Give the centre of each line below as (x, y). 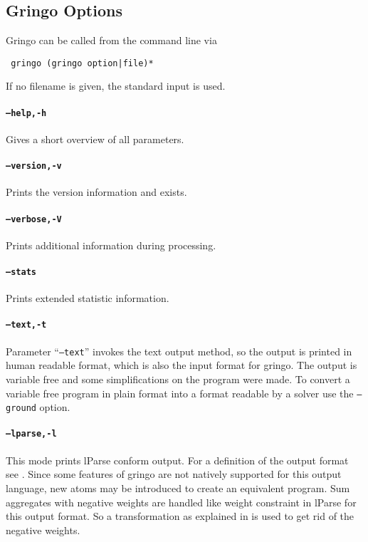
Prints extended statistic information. (88, 298)
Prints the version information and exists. (96, 192)
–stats (21, 272)
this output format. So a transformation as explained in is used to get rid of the (180, 516)
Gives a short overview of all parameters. (95, 139)
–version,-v (34, 166)
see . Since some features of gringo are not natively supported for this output (174, 474)
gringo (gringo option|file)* (82, 63)
